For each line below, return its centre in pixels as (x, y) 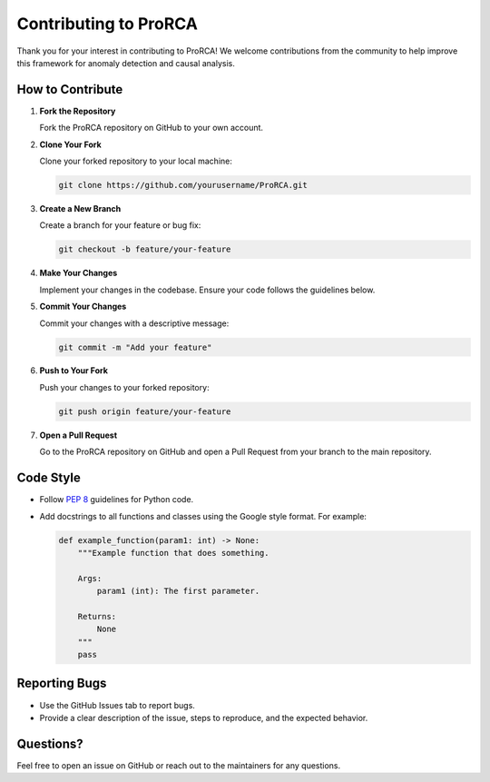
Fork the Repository (78, 111)
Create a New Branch (80, 208)
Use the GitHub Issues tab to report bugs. (117, 705)
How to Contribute (70, 89)
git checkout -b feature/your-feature (145, 249)
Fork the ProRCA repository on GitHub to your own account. (151, 128)
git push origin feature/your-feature (145, 411)
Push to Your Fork (74, 371)
